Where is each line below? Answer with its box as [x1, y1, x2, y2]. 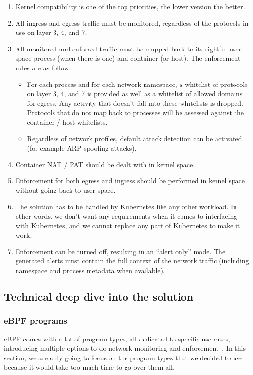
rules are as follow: [15, 62, 71, 72]
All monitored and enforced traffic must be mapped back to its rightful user [15, 43, 242, 53]
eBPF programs [4, 314, 67, 326]
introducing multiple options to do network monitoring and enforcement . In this [4, 343, 246, 353]
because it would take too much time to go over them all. [4, 362, 175, 372]
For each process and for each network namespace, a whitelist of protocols [27, 79, 248, 89]
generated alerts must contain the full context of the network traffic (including [15, 256, 249, 266]
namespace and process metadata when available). [15, 265, 165, 275]
